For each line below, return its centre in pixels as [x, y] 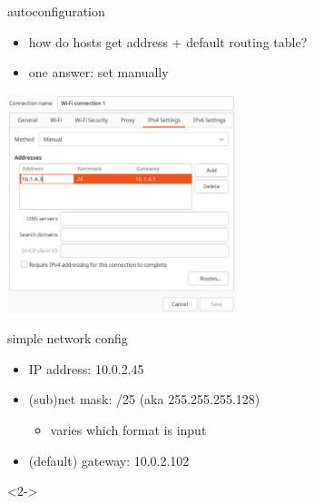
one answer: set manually [98, 72]
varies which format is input [128, 430]
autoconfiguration [56, 11]
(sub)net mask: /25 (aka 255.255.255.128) [144, 399]
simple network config [68, 338]
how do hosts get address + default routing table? [168, 41]
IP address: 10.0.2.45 [86, 368]
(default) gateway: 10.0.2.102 [109, 460]
